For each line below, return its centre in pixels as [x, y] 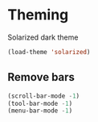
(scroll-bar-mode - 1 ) [44, 96]
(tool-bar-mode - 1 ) [40, 103]
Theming [38, 15]
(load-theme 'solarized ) [49, 52]
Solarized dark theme [43, 37]
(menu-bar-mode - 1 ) [40, 111]
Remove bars [41, 77]
